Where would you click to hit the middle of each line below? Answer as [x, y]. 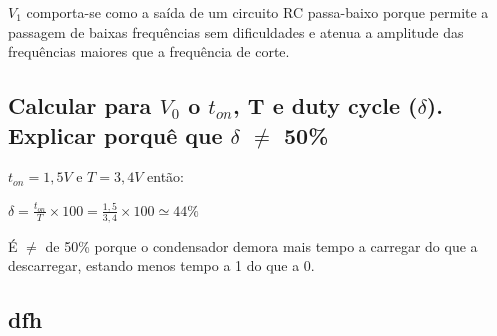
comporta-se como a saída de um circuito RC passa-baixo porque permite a [257, 12]
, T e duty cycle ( [325, 105]
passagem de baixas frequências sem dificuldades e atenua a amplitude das [236, 31]
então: [165, 176]
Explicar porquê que [115, 134]
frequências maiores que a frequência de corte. [149, 51]
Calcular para [80, 105]
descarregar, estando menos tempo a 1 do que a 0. [161, 265]
